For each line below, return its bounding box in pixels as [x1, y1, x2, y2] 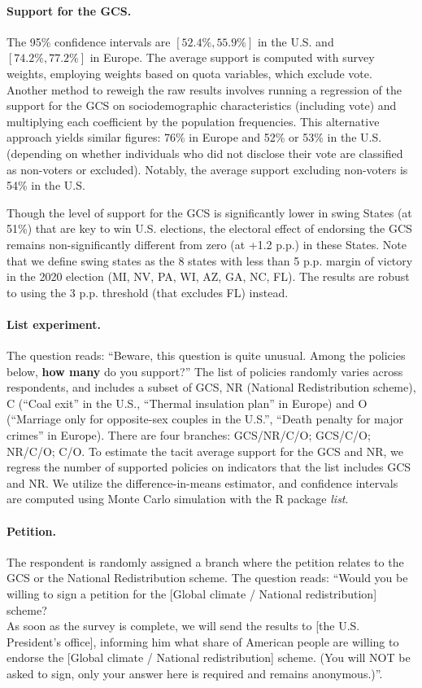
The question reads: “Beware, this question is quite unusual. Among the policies [7, 347, 406, 364]
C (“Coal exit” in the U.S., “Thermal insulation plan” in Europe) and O [7, 394, 368, 411]
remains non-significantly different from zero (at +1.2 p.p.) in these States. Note [7, 235, 407, 252]
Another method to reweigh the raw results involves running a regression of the [7, 81, 402, 98]
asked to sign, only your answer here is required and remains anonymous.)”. [7, 664, 383, 681]
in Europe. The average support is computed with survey [89, 49, 375, 66]
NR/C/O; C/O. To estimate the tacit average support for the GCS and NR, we [7, 442, 403, 459]
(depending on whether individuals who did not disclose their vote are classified [7, 144, 403, 161]
